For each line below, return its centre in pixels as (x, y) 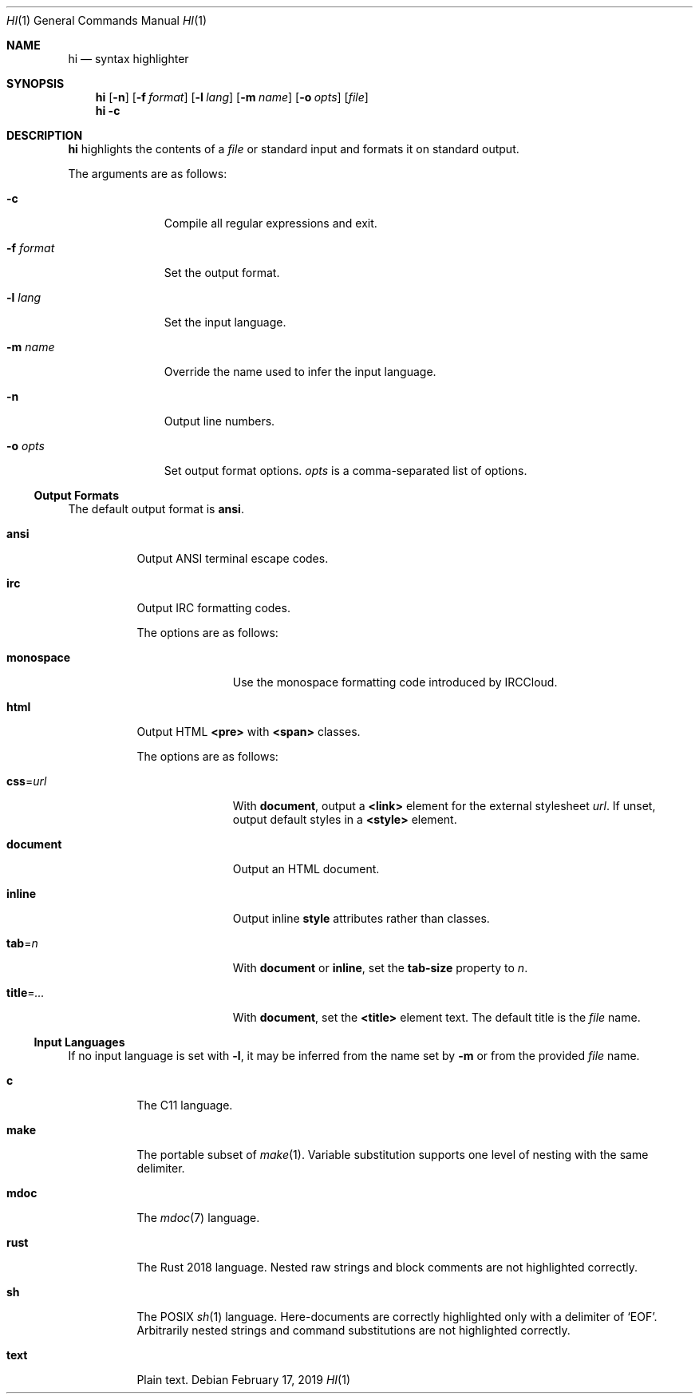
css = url (27, 781)
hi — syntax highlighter (128, 59)
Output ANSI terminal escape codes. (233, 558)
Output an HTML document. (306, 869)
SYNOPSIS (36, 83)
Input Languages (79, 1042)
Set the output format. (222, 273)
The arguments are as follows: (148, 174)
